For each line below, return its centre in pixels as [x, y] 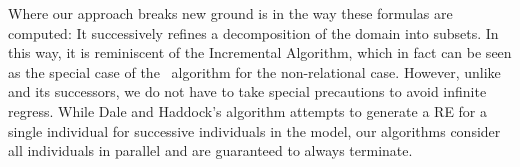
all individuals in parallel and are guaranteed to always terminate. [210, 150]
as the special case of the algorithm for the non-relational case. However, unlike [254, 71]
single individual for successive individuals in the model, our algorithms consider [254, 130]
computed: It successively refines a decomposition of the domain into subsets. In [253, 32]
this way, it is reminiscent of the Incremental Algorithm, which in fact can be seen [260, 52]
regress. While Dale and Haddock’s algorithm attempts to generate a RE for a [248, 110]
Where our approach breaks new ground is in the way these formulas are [230, 13]
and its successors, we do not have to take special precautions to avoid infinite [247, 91]
